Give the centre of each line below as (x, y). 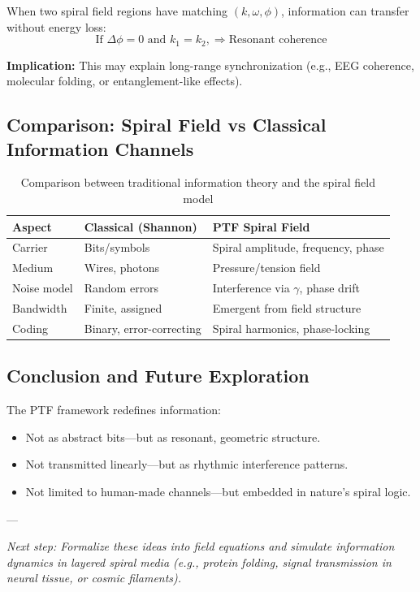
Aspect (32, 226)
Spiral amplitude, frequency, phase (298, 247)
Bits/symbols (117, 247)
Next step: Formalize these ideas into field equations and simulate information (201, 546)
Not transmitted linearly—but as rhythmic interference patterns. (187, 464)
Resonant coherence (278, 40)
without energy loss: (56, 26)
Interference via (251, 288)
